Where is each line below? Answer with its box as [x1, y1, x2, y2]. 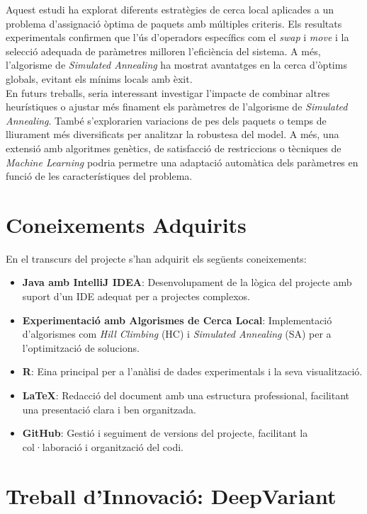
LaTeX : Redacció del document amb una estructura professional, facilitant [22, 388, 350, 402]
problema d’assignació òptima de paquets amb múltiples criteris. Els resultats [6, 16, 342, 30]
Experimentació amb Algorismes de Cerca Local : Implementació [22, 312, 332, 327]
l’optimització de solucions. [22, 340, 140, 355]
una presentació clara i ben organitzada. [22, 401, 197, 416]
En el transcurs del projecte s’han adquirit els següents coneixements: [6, 251, 307, 265]
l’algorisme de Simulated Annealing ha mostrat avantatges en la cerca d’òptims [6, 57, 347, 72]
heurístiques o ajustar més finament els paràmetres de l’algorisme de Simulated [6, 99, 348, 114]
